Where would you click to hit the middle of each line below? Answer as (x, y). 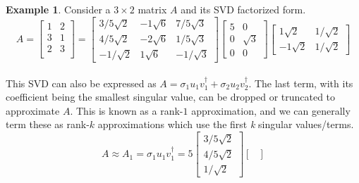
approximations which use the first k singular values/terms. (226, 124)
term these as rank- (48, 124)
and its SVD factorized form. (243, 9)
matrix (152, 9)
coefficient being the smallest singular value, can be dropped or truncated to (171, 97)
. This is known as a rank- (127, 110)
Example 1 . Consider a (58, 9)
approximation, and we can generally (271, 110)
